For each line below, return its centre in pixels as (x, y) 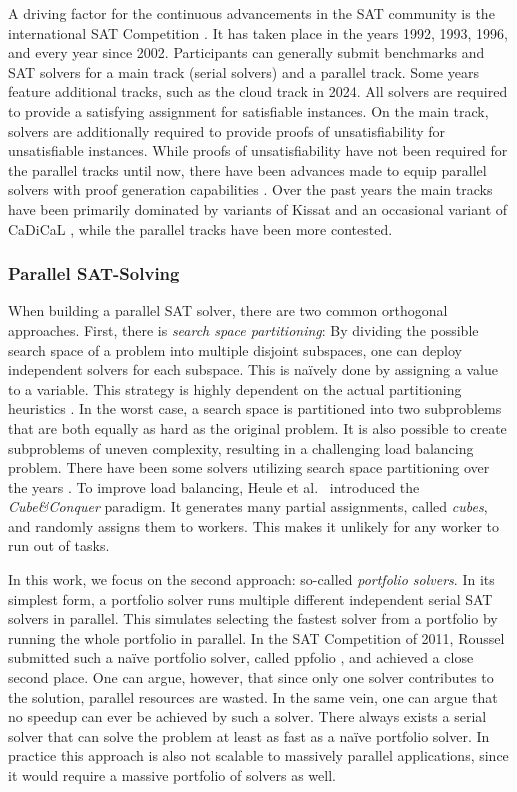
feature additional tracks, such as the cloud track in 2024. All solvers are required (258, 91)
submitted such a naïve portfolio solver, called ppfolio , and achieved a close (241, 657)
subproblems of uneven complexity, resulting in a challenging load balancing (241, 447)
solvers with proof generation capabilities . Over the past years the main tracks (250, 189)
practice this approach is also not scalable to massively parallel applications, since (258, 755)
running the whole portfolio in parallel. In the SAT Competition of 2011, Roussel (256, 637)
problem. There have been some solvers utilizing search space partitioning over (249, 467)
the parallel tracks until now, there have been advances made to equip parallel (247, 169)
